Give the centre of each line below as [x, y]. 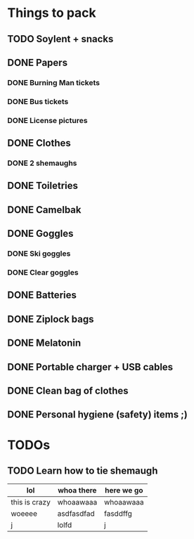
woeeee [24, 514]
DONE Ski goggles [39, 254]
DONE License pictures [47, 120]
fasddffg [118, 514]
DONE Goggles [40, 234]
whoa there [77, 491]
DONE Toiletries [43, 186]
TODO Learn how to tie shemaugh [83, 470]
